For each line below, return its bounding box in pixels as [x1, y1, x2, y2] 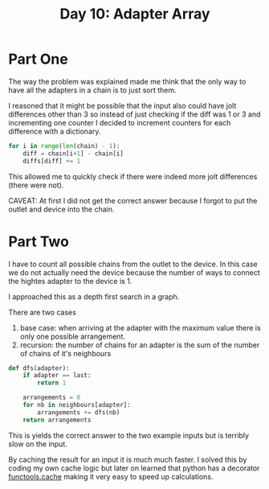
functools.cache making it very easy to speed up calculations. [8, 471, 214, 481]
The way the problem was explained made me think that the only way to [8, 76, 247, 86]
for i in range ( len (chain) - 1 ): [8, 142, 120, 150]
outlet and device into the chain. [8, 204, 115, 214]
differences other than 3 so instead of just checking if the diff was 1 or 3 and [8, 109, 261, 119]
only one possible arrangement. [19, 331, 126, 341]
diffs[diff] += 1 [22, 157, 81, 165]
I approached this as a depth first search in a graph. [8, 291, 180, 302]
